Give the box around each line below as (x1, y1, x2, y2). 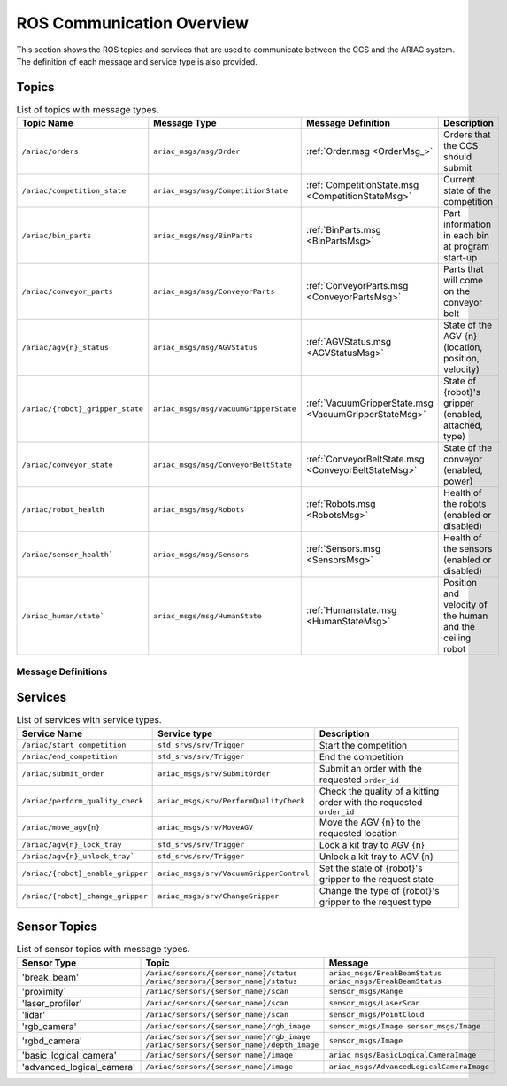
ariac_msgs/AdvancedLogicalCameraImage (328, 1062, 490, 1072)
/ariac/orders (21, 146, 79, 156)
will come (443, 275, 484, 287)
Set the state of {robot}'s (319, 862, 423, 874)
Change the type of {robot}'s (319, 884, 440, 896)
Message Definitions (16, 665, 108, 678)
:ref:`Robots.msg (306, 498, 376, 510)
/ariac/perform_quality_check (21, 795, 143, 805)
